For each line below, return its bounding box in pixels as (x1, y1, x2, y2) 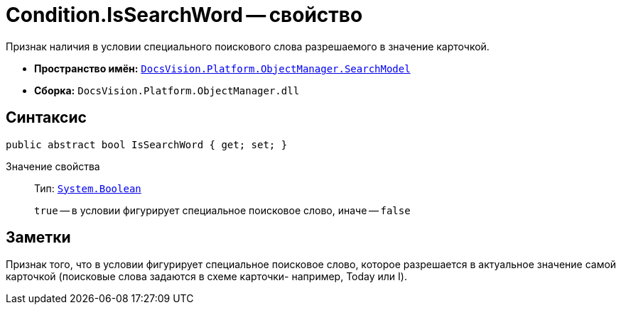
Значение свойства (6, 160, 100, 172)
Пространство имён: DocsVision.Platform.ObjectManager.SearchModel (34, 62, 411, 74)
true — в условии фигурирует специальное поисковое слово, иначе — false (34, 204, 411, 216)
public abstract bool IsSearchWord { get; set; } (6, 138, 288, 150)
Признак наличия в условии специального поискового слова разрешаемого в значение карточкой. (6, 40, 490, 52)
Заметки (6, 228, 71, 247)
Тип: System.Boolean (34, 182, 141, 194)
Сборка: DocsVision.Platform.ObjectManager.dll (34, 84, 300, 96)
